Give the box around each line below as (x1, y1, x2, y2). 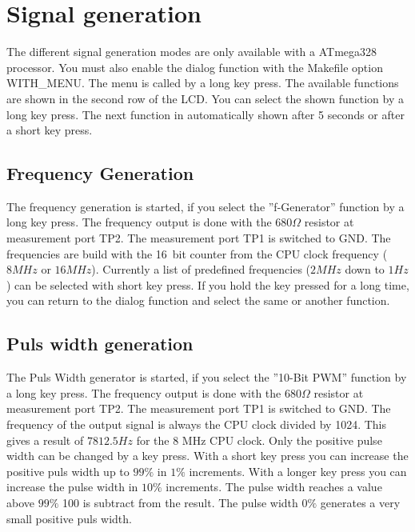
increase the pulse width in (6, 478, 138, 495)
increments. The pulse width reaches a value (166, 478, 382, 495)
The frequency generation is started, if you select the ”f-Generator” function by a (6, 198, 405, 214)
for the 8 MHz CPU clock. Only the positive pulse (136, 431, 382, 448)
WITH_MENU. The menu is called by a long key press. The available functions (6, 74, 399, 91)
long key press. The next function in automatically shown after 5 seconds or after (6, 106, 405, 122)
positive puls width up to (6, 462, 130, 479)
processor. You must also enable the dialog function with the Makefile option (6, 58, 383, 75)
